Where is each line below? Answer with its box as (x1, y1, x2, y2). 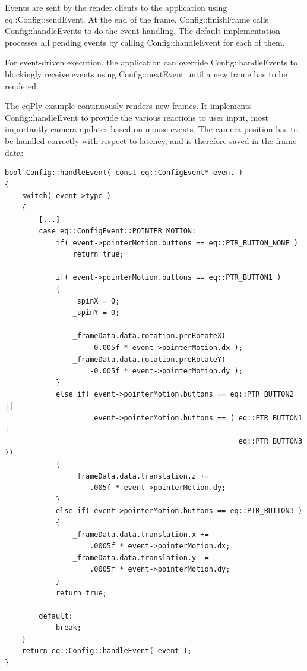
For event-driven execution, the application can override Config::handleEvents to (5, 56, 298, 68)
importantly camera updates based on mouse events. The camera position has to (5, 123, 298, 135)
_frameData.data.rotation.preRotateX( (72, 332, 226, 341)
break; (55, 623, 81, 632)
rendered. (5, 79, 39, 92)
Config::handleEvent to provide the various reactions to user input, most (5, 111, 269, 123)
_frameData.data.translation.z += (72, 472, 209, 480)
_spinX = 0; (72, 297, 120, 305)
